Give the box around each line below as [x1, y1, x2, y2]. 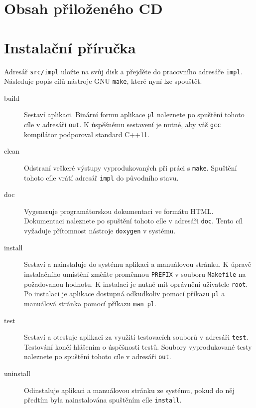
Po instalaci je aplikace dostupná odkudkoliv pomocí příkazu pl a [24, 288, 225, 299]
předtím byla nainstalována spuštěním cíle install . [24, 395, 182, 405]
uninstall [4, 368, 30, 379]
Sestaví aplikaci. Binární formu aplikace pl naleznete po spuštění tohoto [24, 109, 245, 120]
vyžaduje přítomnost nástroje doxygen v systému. [24, 225, 176, 236]
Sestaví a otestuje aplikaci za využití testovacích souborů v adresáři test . [24, 332, 249, 342]
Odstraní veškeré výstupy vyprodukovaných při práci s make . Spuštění [24, 162, 237, 173]
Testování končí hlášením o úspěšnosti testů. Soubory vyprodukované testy [24, 341, 252, 352]
